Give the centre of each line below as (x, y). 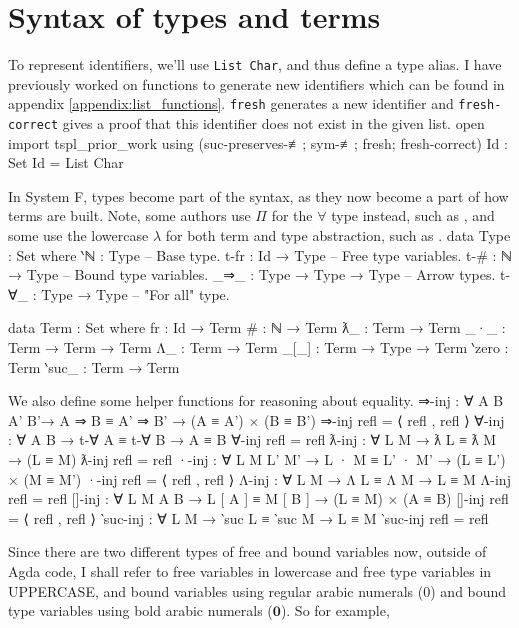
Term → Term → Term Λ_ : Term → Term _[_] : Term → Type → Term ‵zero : (258, 347)
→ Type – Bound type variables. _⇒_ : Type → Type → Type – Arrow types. (252, 274)
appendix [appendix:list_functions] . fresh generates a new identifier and (231, 103)
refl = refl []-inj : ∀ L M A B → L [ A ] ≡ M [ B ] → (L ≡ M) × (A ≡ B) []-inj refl (258, 498)
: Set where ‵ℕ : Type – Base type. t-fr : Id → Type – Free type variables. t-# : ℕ (260, 254)
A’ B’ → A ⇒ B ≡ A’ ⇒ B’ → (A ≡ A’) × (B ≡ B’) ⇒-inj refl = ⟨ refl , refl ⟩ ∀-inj (256, 419)
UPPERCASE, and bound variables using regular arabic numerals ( (216, 590)
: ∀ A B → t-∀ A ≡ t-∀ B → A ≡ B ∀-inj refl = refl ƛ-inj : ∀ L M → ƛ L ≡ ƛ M (252, 439)
